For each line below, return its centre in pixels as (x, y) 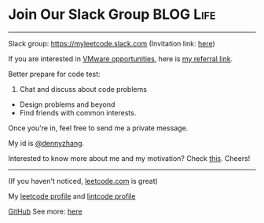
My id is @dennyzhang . (46, 143)
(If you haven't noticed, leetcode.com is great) (83, 181)
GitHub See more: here (45, 211)
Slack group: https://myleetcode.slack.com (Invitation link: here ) (112, 43)
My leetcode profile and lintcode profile (72, 196)
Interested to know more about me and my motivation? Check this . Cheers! (129, 158)
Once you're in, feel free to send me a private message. (98, 128)
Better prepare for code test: (54, 74)
